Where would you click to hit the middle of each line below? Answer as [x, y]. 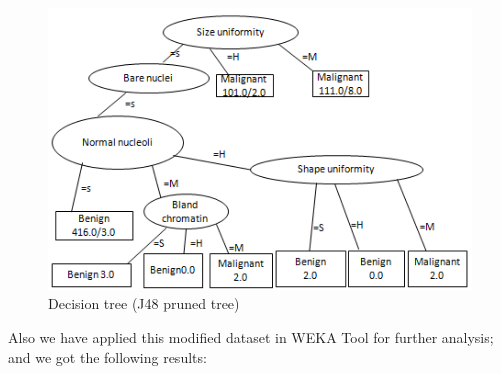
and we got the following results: [107, 356]
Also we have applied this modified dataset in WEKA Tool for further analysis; [251, 336]
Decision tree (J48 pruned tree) [144, 303]
